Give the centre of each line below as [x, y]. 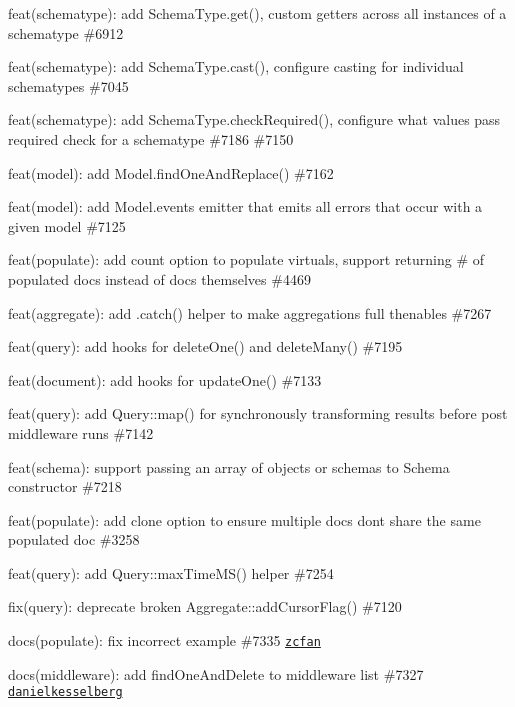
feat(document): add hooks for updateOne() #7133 [165, 379]
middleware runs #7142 [81, 432]
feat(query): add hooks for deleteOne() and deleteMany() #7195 [205, 346]
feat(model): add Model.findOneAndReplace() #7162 [171, 172]
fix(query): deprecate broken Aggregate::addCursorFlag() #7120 [205, 606]
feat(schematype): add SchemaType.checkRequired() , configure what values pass [254, 119]
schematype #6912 [66, 32]
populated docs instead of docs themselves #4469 [159, 278]
